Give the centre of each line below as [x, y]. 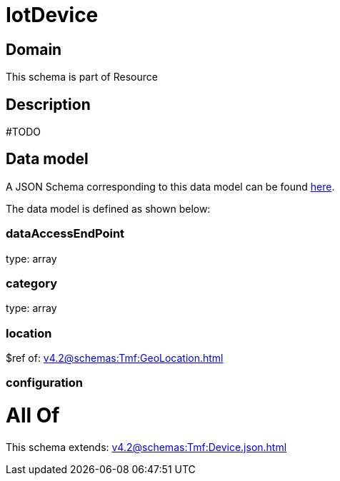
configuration [45, 383]
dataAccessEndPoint [65, 234]
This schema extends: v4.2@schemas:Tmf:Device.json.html [146, 447]
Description [48, 104]
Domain [34, 49]
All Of [33, 416]
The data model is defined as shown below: [108, 208]
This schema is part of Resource [82, 77]
